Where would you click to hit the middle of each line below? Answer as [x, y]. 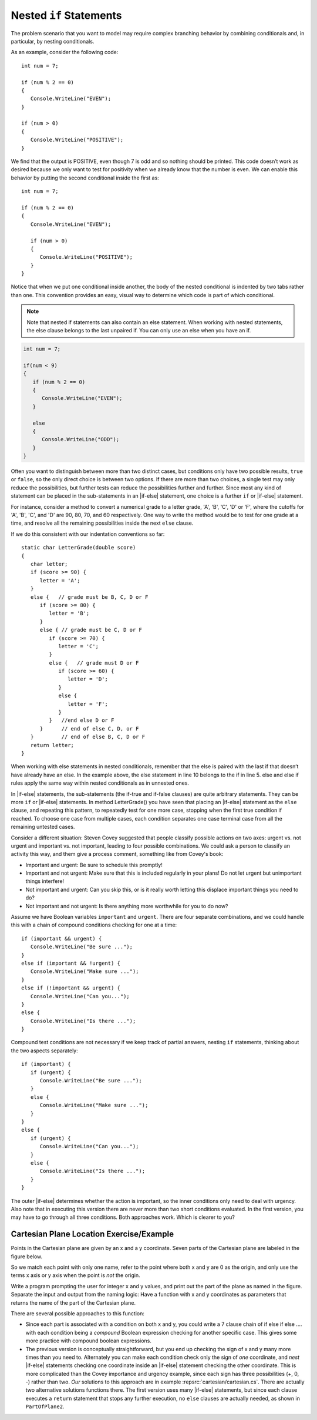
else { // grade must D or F [94, 663]
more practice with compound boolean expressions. [89, 1341]
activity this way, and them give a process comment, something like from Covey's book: [117, 854]
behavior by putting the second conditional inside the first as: [85, 178]
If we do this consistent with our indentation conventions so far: [88, 534]
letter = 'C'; [79, 646]
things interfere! [45, 881]
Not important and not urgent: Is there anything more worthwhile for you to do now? [127, 906]
